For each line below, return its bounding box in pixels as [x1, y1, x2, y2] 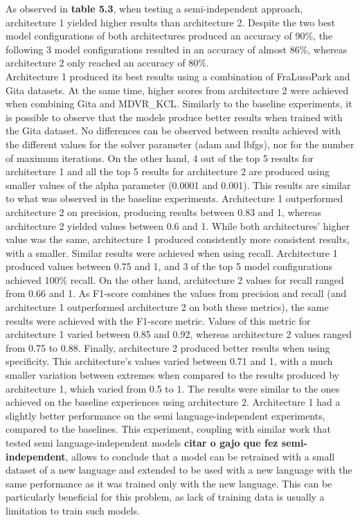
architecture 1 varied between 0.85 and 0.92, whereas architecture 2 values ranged [6, 327, 352, 341]
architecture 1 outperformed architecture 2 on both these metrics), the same [6, 300, 329, 314]
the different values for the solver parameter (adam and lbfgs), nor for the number [6, 136, 354, 151]
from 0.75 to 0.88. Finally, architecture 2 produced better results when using [6, 340, 330, 355]
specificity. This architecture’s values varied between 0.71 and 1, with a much [6, 354, 333, 368]
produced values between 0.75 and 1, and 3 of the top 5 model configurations [6, 259, 332, 274]
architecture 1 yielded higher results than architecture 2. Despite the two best [6, 15, 336, 29]
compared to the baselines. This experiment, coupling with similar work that [6, 422, 331, 436]
